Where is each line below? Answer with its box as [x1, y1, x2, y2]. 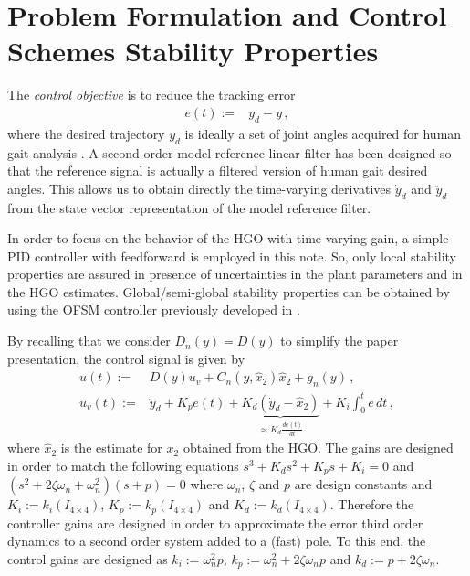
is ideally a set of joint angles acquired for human [184, 123, 462, 143]
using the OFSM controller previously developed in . [7, 300, 300, 319]
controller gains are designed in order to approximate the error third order [7, 513, 423, 532]
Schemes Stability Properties [7, 32, 379, 69]
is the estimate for [60, 438, 162, 457]
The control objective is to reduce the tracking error [7, 85, 296, 104]
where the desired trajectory [7, 123, 165, 143]
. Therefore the [329, 495, 414, 514]
